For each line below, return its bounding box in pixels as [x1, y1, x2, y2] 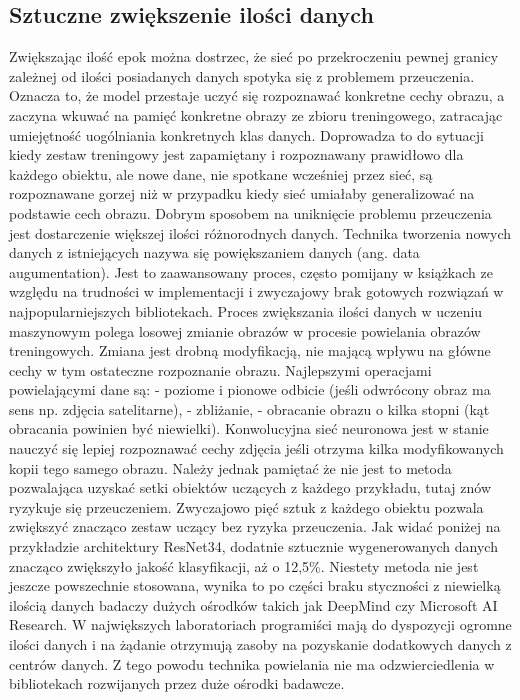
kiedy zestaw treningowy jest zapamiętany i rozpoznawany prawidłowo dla [9, 144, 464, 165]
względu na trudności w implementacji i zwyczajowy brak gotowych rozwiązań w [9, 281, 504, 302]
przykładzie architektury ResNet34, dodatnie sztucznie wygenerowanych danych [9, 536, 498, 557]
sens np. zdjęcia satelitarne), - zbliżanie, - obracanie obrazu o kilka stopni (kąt [9, 398, 490, 419]
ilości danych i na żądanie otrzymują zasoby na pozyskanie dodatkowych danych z [9, 634, 512, 655]
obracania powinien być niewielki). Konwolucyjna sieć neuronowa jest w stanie [9, 418, 489, 439]
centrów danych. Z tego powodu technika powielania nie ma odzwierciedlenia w [9, 653, 495, 674]
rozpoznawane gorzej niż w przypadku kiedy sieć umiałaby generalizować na [9, 183, 475, 204]
